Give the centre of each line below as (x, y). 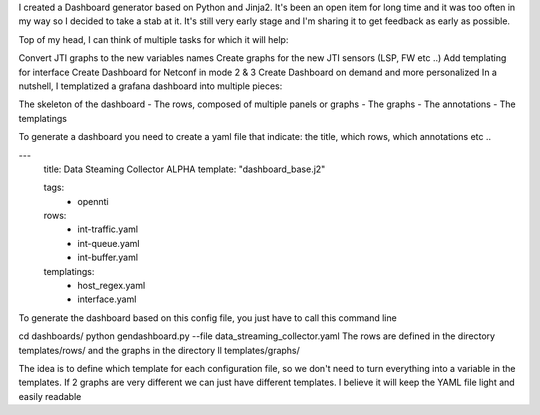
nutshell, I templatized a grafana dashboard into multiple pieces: (150, 86)
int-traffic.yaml (108, 229)
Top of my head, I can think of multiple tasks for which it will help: (153, 39)
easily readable (50, 396)
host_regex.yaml (111, 286)
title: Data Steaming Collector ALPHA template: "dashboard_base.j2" (184, 169)
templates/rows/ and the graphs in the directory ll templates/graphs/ (159, 350)
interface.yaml (107, 299)
